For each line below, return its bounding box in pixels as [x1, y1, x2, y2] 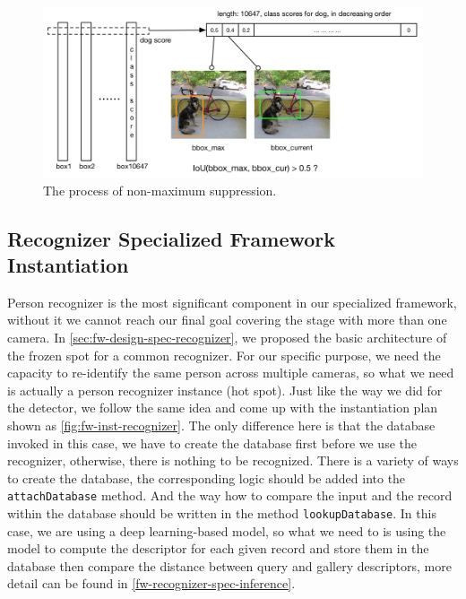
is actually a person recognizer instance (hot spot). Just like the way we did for [7, 380, 443, 399]
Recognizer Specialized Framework [7, 224, 336, 252]
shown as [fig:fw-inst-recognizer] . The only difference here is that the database [7, 415, 436, 434]
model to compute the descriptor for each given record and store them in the [7, 539, 429, 558]
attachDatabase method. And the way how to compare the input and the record [7, 486, 453, 505]
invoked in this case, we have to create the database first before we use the [7, 433, 417, 452]
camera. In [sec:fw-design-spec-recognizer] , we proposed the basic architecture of [7, 328, 447, 347]
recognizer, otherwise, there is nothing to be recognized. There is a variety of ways [7, 451, 459, 470]
